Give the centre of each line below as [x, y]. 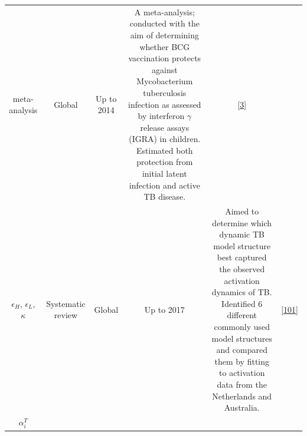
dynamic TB [242, 234]
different [242, 315]
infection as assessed [165, 104]
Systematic [66, 303]
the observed [242, 269]
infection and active [164, 185]
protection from [165, 162]
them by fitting [242, 361]
